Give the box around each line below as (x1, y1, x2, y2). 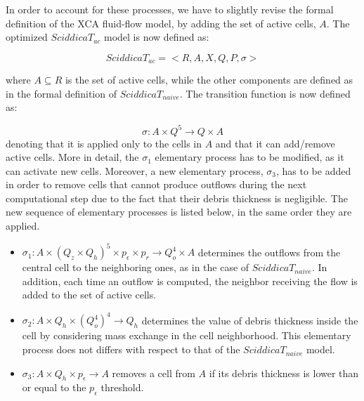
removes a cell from (112, 365, 195, 380)
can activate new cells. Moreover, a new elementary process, (6, 163, 264, 178)
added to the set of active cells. (22, 287, 157, 302)
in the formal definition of (6, 86, 117, 100)
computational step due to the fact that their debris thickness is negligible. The (6, 190, 348, 205)
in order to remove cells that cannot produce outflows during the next (6, 177, 307, 192)
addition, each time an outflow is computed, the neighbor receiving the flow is (22, 273, 358, 288)
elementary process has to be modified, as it (155, 150, 344, 164)
